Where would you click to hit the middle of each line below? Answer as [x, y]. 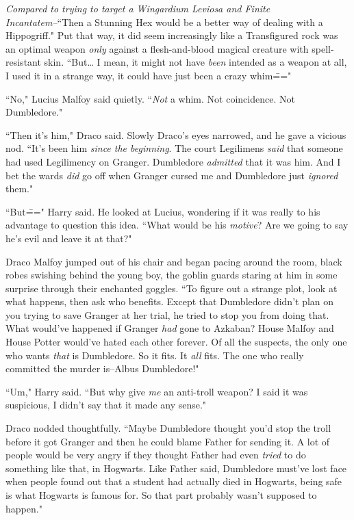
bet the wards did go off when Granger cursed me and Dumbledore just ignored [172, 175]
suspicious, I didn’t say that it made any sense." [106, 405]
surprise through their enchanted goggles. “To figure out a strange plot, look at [172, 288]
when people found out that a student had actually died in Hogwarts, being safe [174, 481]
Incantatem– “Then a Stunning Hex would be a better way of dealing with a [164, 22]
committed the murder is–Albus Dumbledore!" [102, 368]
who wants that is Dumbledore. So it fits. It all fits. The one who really [155, 355]
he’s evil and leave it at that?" [69, 238]
